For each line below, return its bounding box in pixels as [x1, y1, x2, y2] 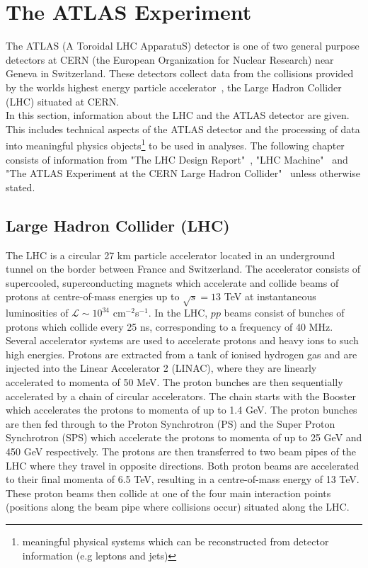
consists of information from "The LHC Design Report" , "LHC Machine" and [6, 152, 348, 166]
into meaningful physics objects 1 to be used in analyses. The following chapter [6, 136, 345, 152]
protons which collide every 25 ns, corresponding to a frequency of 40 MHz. [6, 319, 333, 334]
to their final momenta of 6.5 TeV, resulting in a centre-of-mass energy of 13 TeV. [6, 472, 360, 487]
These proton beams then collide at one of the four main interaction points [6, 485, 331, 500]
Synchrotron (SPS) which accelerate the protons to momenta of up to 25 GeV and [6, 430, 362, 445]
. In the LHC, [148, 305, 208, 320]
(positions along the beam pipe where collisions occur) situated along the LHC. [6, 499, 350, 514]
